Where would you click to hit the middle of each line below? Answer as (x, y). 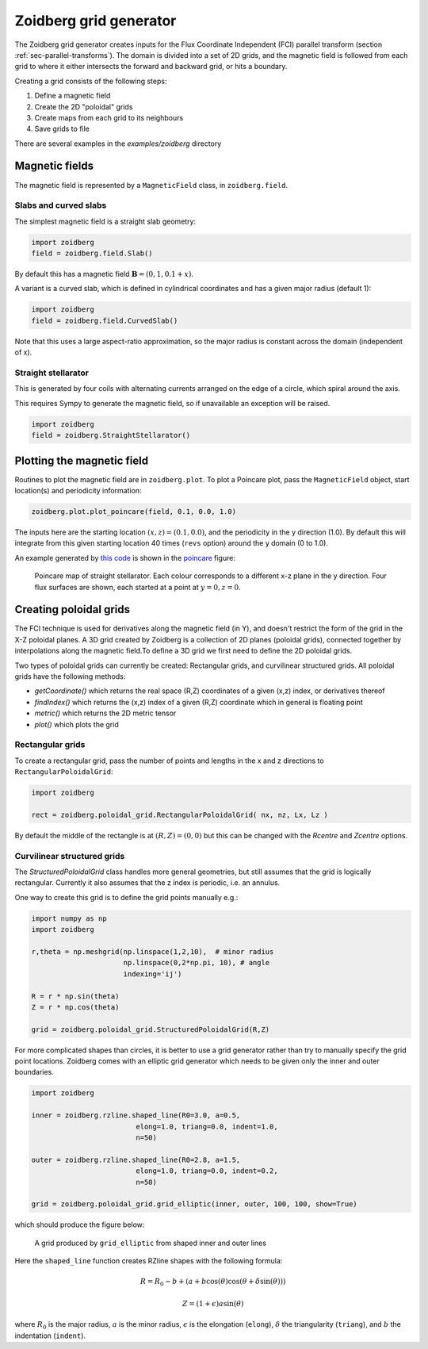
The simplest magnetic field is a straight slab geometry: (105, 221)
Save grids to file (62, 129)
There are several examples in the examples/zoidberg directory (118, 144)
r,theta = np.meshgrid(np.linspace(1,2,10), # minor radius (153, 951)
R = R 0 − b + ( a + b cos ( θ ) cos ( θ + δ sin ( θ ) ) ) (213, 1282)
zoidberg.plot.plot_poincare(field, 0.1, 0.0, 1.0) (134, 512)
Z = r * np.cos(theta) (75, 1007)
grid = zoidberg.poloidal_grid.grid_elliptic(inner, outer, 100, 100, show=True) (195, 1204)
